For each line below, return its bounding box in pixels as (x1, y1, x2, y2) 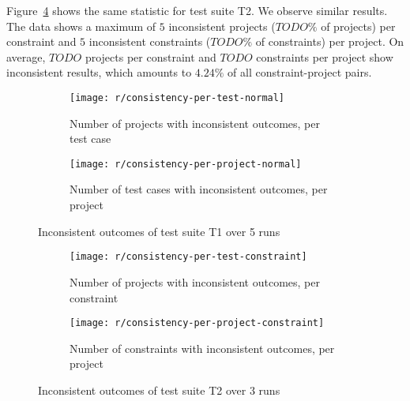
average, (6, 48, 46, 65)
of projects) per (321, 17, 396, 34)
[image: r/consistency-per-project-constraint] (70, 317, 325, 329)
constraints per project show (256, 48, 393, 65)
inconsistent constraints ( (88, 33, 211, 50)
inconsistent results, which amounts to (6, 64, 192, 81)
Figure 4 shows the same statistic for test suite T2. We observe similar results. (6, 2, 388, 18)
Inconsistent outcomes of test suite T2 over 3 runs (38, 381, 280, 398)
